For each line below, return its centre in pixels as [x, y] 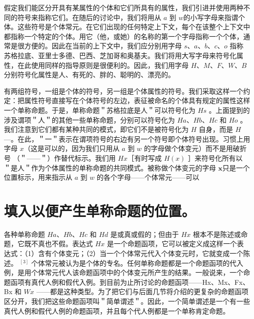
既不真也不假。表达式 [58, 244]
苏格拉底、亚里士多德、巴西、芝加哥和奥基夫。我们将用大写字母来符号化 [120, 55]
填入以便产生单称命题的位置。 [100, 210]
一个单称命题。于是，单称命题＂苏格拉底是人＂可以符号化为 [100, 110]
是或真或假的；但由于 [144, 234]
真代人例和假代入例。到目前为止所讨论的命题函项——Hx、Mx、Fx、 [140, 282]
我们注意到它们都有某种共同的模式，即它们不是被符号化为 [96, 129]
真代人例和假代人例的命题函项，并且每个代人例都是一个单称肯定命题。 [117, 310]
